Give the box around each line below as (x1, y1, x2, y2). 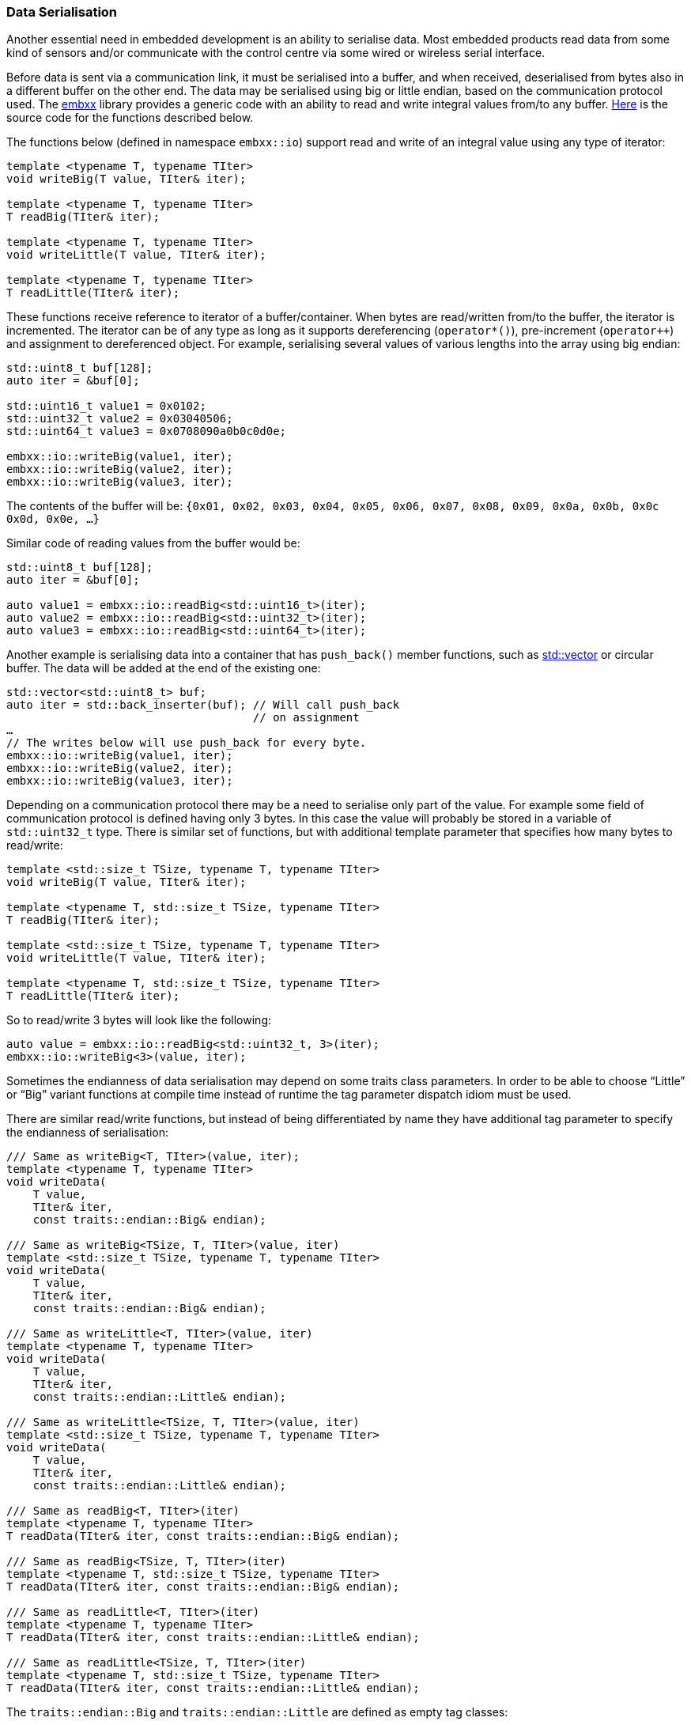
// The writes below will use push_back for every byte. (6, 736, 367, 750)
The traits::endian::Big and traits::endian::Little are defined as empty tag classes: (6, 1705, 508, 1719)
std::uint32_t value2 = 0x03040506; (6, 412, 233, 426)
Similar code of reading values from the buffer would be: (6, 536, 300, 550)
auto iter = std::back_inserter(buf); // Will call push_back (6, 698, 400, 712)
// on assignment (252, 711, 360, 724)
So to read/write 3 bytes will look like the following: (6, 1013, 271, 1027)
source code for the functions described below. (6, 111, 254, 125)
